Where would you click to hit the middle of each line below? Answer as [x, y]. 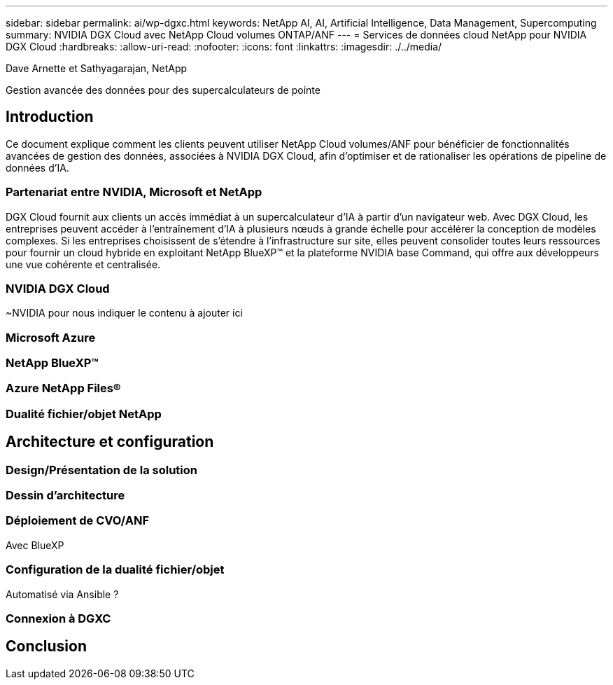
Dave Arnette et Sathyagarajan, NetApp [97, 68]
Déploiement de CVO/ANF [78, 521]
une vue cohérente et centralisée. [83, 264]
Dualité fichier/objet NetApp [84, 414]
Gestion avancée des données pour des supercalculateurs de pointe [163, 90]
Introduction [50, 117]
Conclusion [47, 646]
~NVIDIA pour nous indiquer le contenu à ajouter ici [124, 313]
